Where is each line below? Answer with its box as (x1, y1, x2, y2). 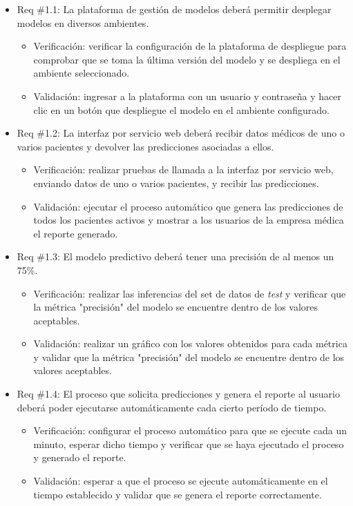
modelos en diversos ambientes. (17, 15, 149, 30)
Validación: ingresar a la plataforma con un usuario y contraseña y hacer (33, 88, 341, 103)
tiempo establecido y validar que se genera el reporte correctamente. (33, 487, 322, 501)
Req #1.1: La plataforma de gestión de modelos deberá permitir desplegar (17, 2, 332, 16)
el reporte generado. (33, 226, 118, 240)
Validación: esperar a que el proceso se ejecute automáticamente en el (33, 474, 328, 488)
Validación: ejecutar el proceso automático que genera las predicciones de (33, 199, 343, 213)
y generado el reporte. (33, 450, 126, 465)
